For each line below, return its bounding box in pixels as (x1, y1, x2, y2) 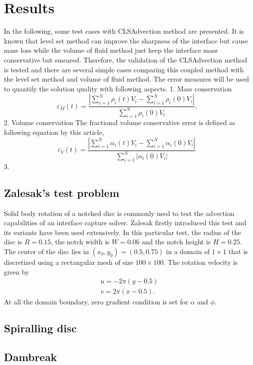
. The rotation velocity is (163, 257, 238, 267)
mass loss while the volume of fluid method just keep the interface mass (4, 45, 218, 55)
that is (228, 246, 248, 256)
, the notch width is (51, 236, 110, 247)
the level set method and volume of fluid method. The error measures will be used (4, 74, 249, 84)
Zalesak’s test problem (4, 185, 119, 200)
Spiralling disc (4, 321, 77, 336)
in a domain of (166, 246, 210, 256)
